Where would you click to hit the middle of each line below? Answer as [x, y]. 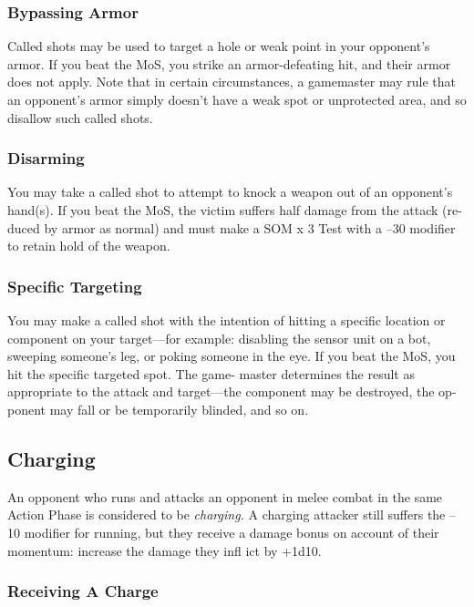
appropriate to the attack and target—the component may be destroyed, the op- [232, 391]
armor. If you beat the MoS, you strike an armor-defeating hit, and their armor [229, 63]
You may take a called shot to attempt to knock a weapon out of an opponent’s [230, 192]
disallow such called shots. [80, 117]
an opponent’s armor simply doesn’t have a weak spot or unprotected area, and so [237, 99]
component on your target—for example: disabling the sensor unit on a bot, [219, 338]
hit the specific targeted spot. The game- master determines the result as [211, 373]
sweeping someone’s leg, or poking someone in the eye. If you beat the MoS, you [232, 356]
